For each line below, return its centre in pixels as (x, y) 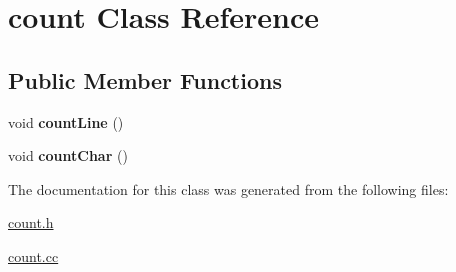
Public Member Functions (145, 79)
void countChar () (68, 155)
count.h (31, 222)
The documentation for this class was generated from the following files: (228, 188)
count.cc (33, 255)
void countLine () (66, 121)
